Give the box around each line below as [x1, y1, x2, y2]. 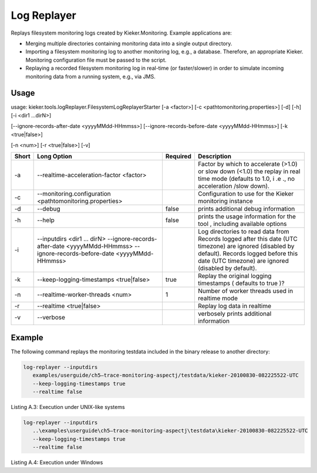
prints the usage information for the [197, 212, 296, 221]
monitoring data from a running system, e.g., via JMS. [25, 73, 156, 80]
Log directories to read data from [197, 228, 290, 236]
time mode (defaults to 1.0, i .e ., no [197, 175, 295, 183]
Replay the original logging [197, 272, 272, 280]
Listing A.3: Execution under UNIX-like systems [11, 404, 126, 411]
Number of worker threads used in [197, 287, 294, 295]
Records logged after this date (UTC [197, 235, 298, 243]
